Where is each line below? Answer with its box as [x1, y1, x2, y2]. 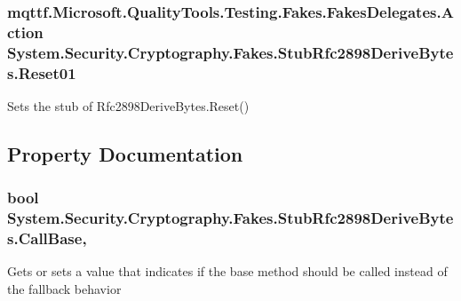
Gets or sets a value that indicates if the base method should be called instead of [7, 262, 448, 281]
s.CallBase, [7, 227, 87, 250]
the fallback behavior [7, 280, 122, 298]
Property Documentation [7, 139, 243, 167]
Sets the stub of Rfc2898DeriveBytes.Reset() [7, 96, 250, 115]
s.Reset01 [7, 61, 76, 83]
